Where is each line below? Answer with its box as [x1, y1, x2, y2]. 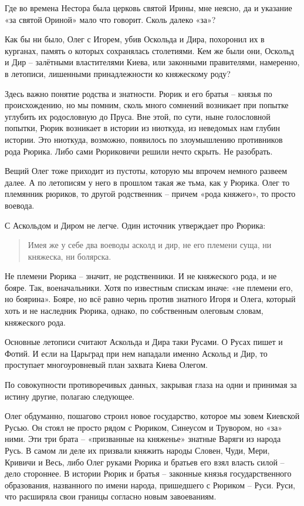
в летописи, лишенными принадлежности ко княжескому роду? [5, 67, 231, 79]
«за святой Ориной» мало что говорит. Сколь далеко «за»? [5, 13, 216, 25]
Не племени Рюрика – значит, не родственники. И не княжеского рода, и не [5, 270, 277, 282]
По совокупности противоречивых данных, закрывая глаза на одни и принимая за [5, 378, 297, 391]
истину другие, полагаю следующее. [5, 390, 134, 402]
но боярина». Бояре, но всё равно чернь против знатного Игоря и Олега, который [5, 293, 296, 305]
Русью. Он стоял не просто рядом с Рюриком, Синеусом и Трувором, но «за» [5, 421, 283, 433]
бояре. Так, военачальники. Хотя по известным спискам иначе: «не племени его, [5, 281, 293, 293]
